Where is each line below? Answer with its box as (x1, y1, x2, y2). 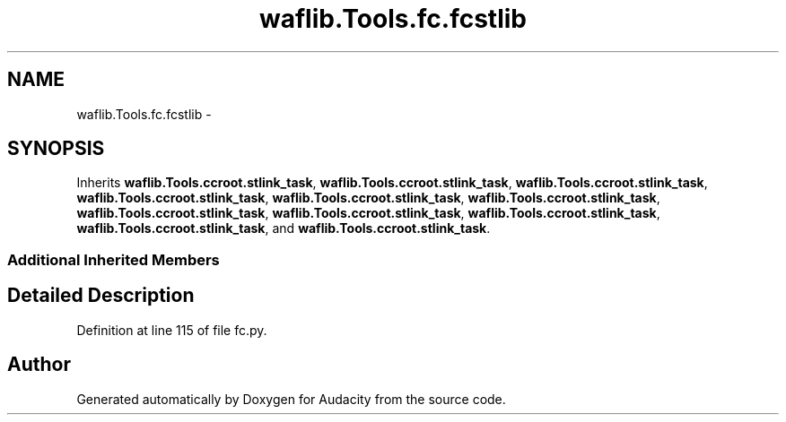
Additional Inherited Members (7, 250, 220, 269)
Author (7, 353, 71, 376)
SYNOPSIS (7, 137, 105, 160)
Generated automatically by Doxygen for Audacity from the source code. (76, 391, 506, 407)
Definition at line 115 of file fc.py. (76, 322, 267, 338)
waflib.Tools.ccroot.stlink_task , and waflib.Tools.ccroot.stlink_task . (76, 220, 491, 237)
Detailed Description (7, 284, 195, 307)
